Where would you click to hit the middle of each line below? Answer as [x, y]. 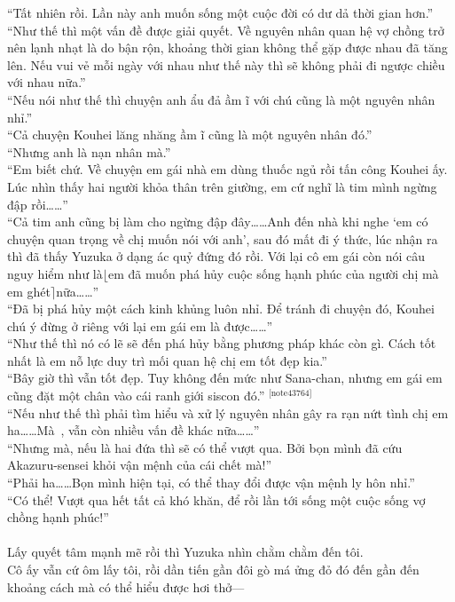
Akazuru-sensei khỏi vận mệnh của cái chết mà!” [140, 465]
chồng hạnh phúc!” [58, 517]
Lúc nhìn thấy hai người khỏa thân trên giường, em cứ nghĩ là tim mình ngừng [222, 186]
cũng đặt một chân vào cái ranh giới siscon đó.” [136, 396]
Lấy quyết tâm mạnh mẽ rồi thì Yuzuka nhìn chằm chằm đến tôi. [185, 552]
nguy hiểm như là [55, 273]
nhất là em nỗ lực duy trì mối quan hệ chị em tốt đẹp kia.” [167, 360]
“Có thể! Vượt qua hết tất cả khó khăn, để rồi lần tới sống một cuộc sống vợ [216, 499]
